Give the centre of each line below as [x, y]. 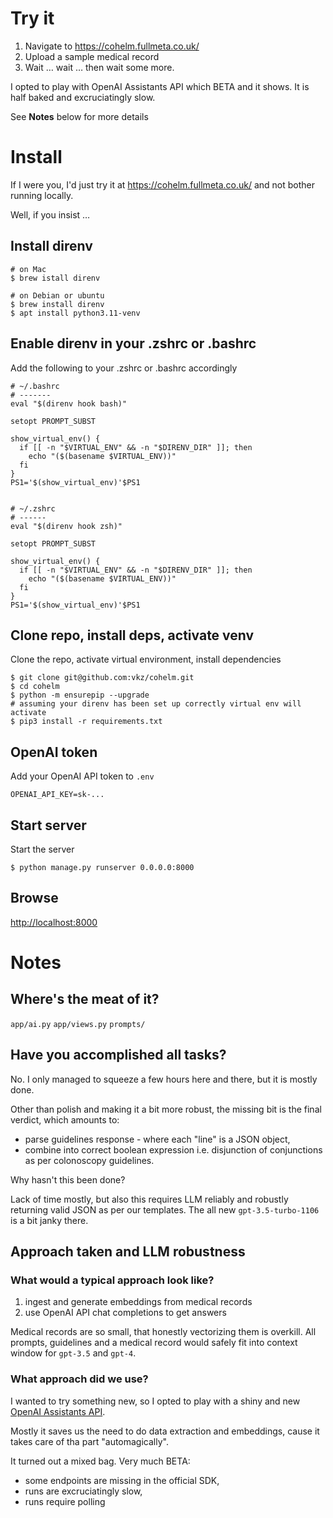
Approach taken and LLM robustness [128, 1251]
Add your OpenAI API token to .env [82, 776]
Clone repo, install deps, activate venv [132, 635]
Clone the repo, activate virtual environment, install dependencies [146, 659]
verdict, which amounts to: [65, 1119]
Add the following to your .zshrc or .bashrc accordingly [124, 368]
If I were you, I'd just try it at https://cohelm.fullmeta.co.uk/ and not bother [163, 184]
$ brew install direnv [57, 304]
